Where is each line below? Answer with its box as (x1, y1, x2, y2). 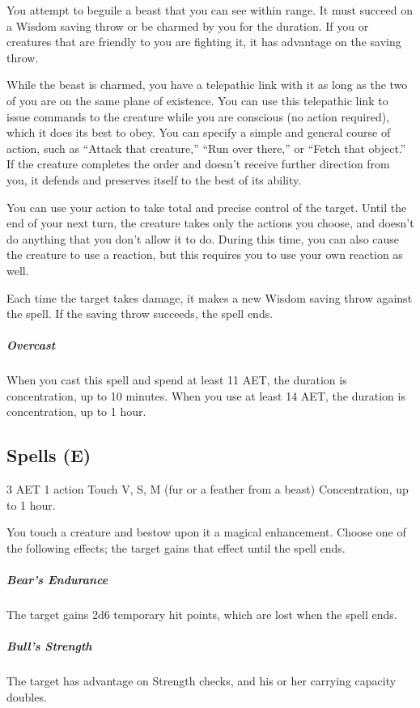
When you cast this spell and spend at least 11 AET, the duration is (6, 371, 347, 388)
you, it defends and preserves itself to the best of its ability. (6, 171, 302, 188)
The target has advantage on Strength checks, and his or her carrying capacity (6, 672, 397, 689)
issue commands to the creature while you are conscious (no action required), (6, 108, 390, 125)
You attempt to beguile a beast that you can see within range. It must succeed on (6, 2, 413, 18)
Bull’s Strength (6, 638, 92, 655)
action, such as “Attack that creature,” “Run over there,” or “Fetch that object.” (6, 139, 406, 156)
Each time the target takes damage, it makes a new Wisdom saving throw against (6, 289, 413, 306)
